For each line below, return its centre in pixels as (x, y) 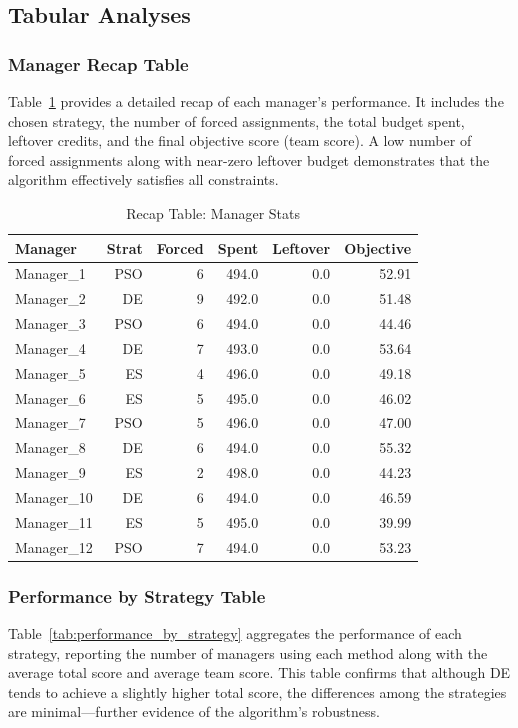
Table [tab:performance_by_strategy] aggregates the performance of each (235, 633)
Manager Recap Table (98, 63)
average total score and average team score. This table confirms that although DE (259, 672)
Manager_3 (50, 323)
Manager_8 (50, 447)
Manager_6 (50, 397)
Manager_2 (50, 298)
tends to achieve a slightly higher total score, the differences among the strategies (257, 691)
